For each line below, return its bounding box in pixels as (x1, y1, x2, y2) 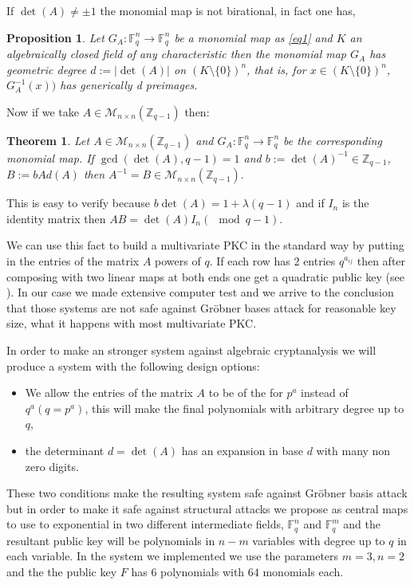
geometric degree (6, 61, 87, 77)
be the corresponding (283, 132, 382, 148)
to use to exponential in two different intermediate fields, (6, 516, 284, 532)
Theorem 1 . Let (6, 132, 90, 148)
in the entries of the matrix (6, 253, 140, 269)
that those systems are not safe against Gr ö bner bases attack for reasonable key (6, 299, 396, 316)
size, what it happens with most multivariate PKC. (6, 315, 257, 332)
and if (296, 194, 325, 211)
